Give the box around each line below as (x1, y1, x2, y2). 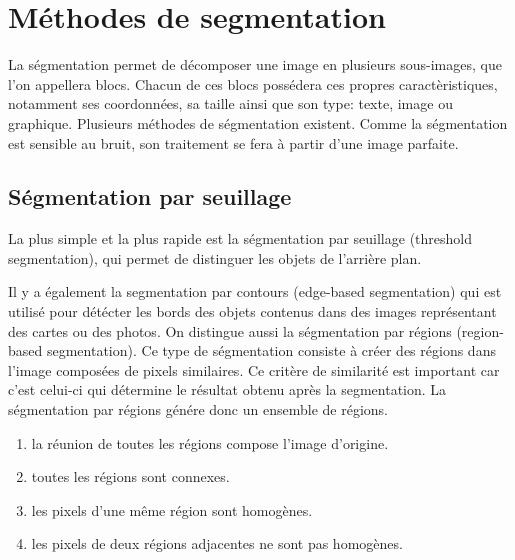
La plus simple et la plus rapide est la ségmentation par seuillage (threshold (8, 228, 473, 249)
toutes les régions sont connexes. (31, 466, 230, 487)
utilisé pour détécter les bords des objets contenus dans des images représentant (8, 301, 497, 322)
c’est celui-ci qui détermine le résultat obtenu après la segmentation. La (8, 379, 447, 400)
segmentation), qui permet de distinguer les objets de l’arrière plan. (8, 247, 422, 268)
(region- (456, 320, 504, 341)
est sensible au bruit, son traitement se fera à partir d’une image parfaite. (8, 132, 459, 153)
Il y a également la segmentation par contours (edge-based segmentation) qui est (8, 281, 502, 302)
